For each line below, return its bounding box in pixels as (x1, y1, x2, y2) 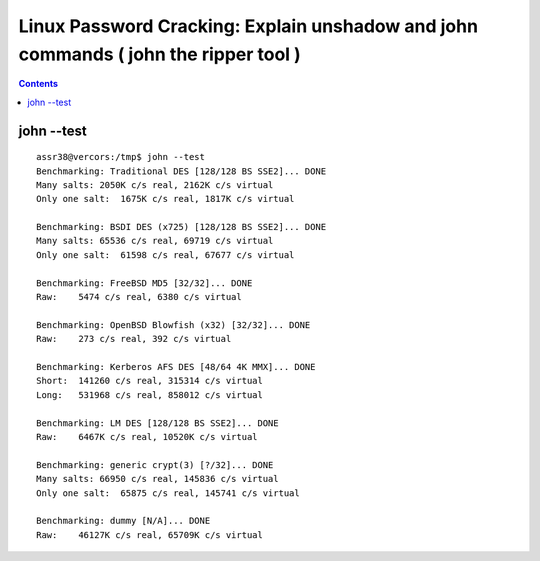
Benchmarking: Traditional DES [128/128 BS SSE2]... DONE (36, 165, 327, 177)
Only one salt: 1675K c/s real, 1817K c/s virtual (36, 193, 295, 205)
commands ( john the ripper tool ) (18, 43, 302, 65)
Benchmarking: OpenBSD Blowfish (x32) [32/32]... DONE (36, 319, 311, 330)
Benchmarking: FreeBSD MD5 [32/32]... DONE (36, 277, 253, 289)
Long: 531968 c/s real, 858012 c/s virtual (36, 389, 264, 400)
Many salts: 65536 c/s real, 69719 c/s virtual (36, 235, 274, 247)
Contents (18, 78, 59, 90)
